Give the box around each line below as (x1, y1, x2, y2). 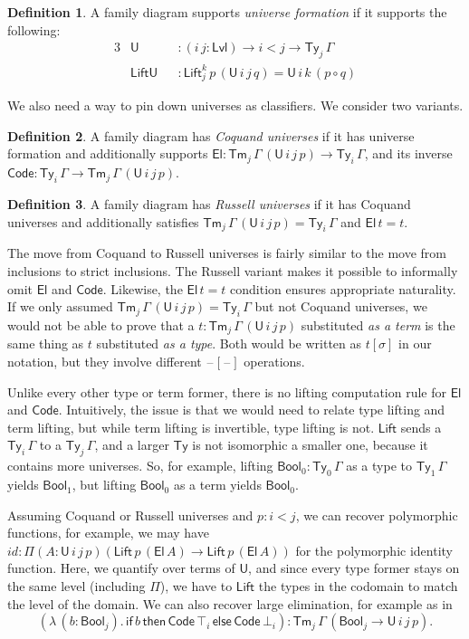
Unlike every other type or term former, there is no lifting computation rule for (7, 382, 447, 401)
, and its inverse (364, 144, 453, 163)
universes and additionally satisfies (7, 212, 199, 231)
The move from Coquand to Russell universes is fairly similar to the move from (7, 243, 446, 262)
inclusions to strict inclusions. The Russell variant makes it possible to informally (7, 262, 458, 281)
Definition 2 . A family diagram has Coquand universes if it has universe (7, 126, 415, 145)
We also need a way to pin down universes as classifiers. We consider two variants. (7, 96, 464, 115)
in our (398, 334, 432, 353)
